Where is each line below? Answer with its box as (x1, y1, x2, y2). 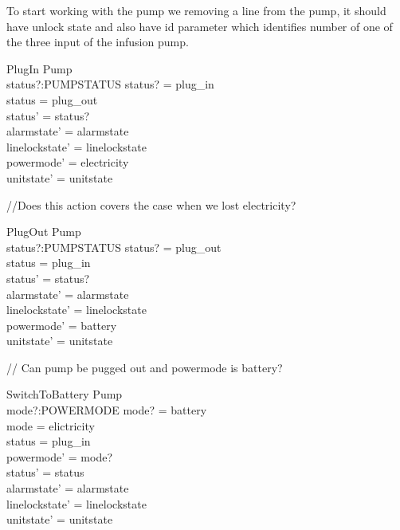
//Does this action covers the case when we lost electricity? (6, 196, 296, 213)
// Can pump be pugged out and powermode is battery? (6, 359, 283, 375)
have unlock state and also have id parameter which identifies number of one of (6, 18, 393, 34)
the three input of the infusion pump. (6, 33, 189, 50)
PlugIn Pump (6, 60, 73, 77)
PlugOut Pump (6, 223, 81, 240)
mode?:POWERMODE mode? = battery (6, 402, 207, 418)
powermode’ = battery (6, 316, 117, 333)
